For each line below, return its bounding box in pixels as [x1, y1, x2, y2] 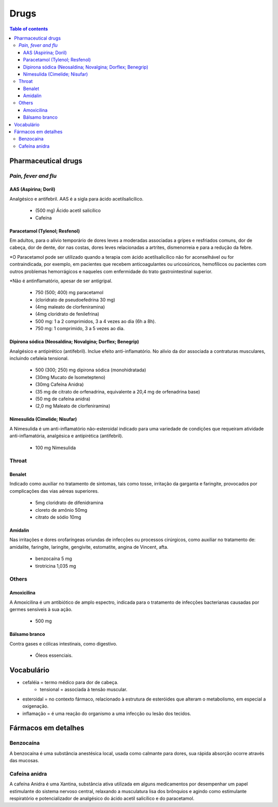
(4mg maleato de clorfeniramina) [35, 304, 105, 310]
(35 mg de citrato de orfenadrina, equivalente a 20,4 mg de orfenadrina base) [35, 388, 200, 394]
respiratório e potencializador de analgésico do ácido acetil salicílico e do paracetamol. [9, 795, 195, 802]
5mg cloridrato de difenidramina [35, 499, 103, 506]
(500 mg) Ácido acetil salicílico [35, 207, 101, 213]
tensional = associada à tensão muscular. [40, 687, 128, 693]
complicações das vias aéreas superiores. [9, 488, 99, 494]
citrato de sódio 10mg [35, 514, 82, 521]
